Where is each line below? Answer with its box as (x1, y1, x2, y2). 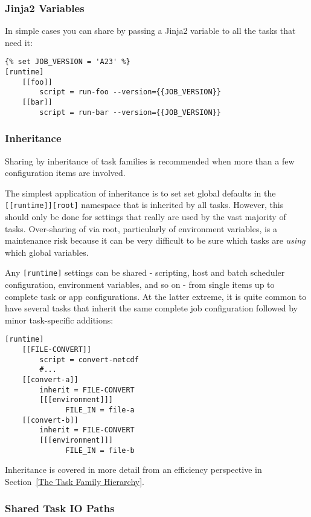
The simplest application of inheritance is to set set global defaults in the (5, 186, 276, 199)
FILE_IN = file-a (65, 406, 135, 414)
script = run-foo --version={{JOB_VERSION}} (39, 88, 221, 97)
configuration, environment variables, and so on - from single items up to (5, 278, 275, 291)
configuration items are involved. (5, 166, 126, 179)
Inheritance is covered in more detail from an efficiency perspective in (5, 463, 262, 476)
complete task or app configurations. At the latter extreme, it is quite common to (5, 290, 307, 302)
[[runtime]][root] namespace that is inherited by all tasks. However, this (5, 198, 284, 211)
